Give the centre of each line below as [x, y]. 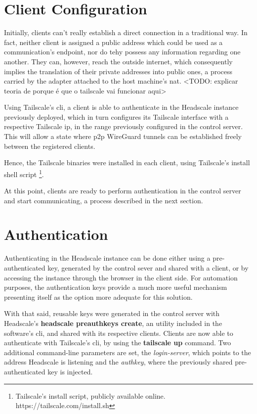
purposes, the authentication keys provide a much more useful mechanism [116, 287]
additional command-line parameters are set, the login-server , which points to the [128, 352]
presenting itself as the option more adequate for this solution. [98, 297]
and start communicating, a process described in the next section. [104, 200]
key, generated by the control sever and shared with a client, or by [148, 268]
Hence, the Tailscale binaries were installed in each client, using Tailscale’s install [127, 162]
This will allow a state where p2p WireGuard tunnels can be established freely [123, 136]
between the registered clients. [50, 146]
